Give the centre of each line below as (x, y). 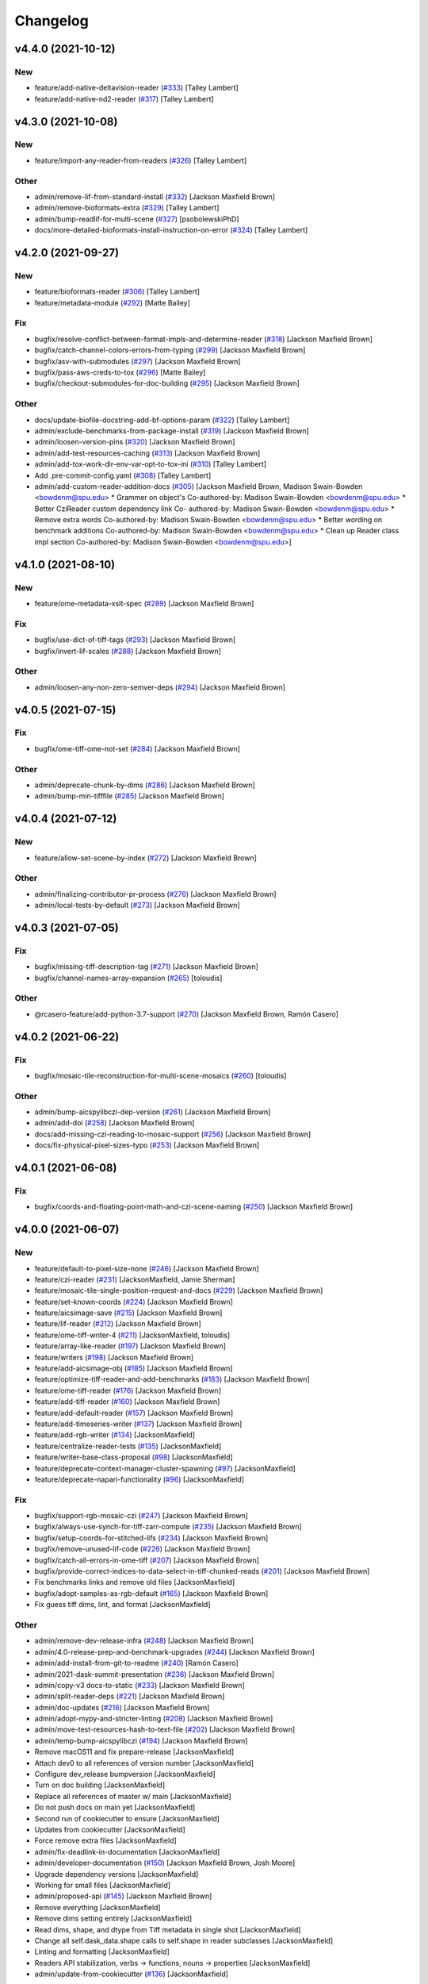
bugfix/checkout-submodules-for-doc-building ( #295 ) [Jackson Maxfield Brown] (167, 383)
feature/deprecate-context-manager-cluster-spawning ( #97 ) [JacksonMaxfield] (165, 1468)
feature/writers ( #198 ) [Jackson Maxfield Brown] (114, 1357)
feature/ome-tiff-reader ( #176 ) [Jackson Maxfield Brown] (128, 1390)
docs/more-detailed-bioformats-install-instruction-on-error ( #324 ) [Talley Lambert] (171, 230)
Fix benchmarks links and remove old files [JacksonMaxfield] (135, 1582)
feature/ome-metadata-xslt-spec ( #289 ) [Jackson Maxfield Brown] (144, 604)
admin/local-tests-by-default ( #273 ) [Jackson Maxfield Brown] (138, 905)
